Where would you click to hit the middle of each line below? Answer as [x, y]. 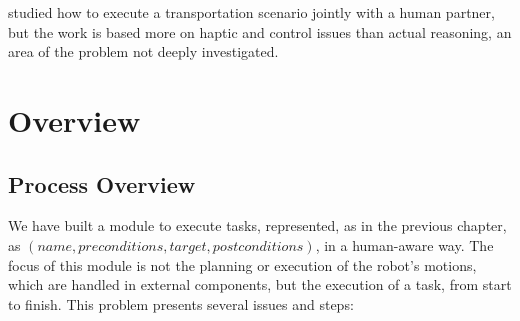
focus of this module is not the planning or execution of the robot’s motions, [242, 264]
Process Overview [102, 183]
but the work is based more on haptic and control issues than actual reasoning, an [260, 31]
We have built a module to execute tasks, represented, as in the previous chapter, [257, 225]
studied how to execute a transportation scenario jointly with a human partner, [251, 12]
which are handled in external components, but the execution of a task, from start [260, 284]
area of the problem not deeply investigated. [143, 51]
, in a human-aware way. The [404, 244]
